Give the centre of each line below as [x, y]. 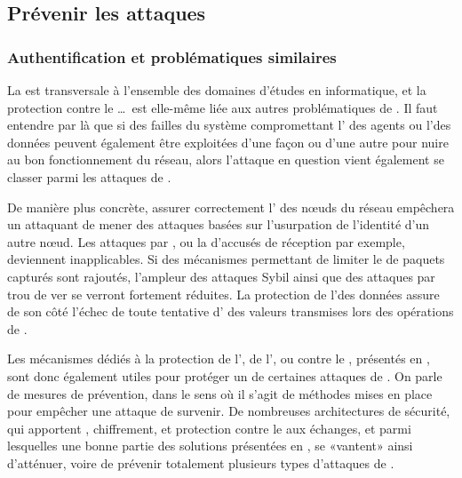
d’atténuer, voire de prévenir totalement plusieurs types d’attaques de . [201, 462]
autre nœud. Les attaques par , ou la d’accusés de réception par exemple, [206, 241]
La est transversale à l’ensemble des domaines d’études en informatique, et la [217, 90]
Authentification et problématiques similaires [172, 56]
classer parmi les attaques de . [89, 176]
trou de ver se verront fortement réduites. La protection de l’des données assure [223, 294]
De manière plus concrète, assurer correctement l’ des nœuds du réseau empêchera [231, 207]
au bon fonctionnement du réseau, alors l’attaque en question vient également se [226, 159]
